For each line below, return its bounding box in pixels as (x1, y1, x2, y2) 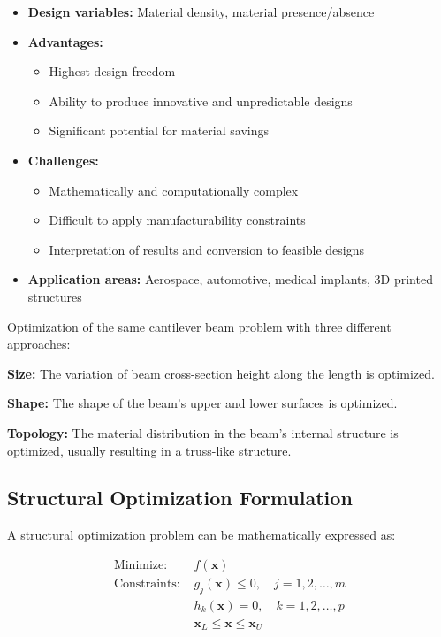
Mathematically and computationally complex (49, 180, 299, 199)
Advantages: (27, 32, 103, 50)
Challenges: (27, 150, 99, 169)
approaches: (7, 334, 71, 353)
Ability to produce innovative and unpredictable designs (49, 91, 353, 110)
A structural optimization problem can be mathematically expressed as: (7, 526, 396, 544)
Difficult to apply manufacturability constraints (49, 211, 306, 229)
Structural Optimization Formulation (7, 484, 353, 511)
